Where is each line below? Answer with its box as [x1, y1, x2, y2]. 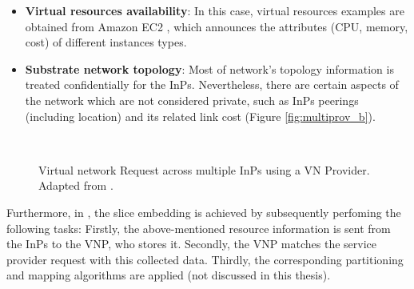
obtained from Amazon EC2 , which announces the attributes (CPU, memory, [25, 18, 408, 34]
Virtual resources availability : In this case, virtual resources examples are [25, 2, 404, 18]
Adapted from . [38, 177, 113, 194]
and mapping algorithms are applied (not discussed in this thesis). [6, 267, 331, 283]
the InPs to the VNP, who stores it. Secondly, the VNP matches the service [6, 235, 377, 252]
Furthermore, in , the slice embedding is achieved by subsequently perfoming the [6, 203, 401, 220]
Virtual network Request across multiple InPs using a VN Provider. [38, 161, 370, 178]
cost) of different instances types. [25, 34, 187, 50]
